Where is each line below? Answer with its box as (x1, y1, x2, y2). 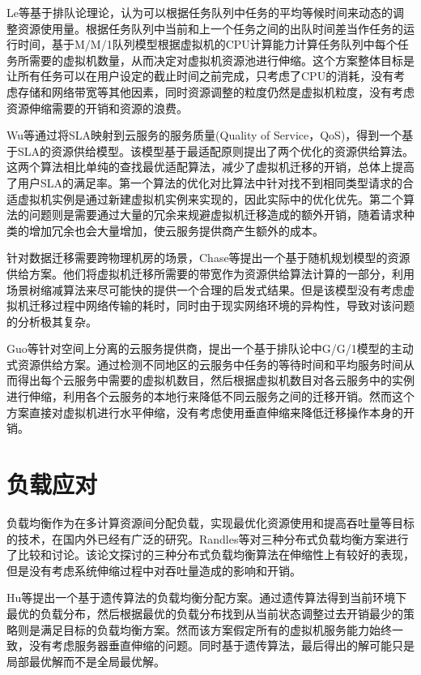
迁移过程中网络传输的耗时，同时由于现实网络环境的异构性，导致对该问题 (28, 297, 415, 314)
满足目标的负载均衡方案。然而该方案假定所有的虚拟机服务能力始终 (40, 621, 392, 638)
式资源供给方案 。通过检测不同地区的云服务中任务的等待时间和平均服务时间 (6, 355, 403, 372)
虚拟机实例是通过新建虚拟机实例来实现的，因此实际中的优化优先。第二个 (17, 190, 403, 207)
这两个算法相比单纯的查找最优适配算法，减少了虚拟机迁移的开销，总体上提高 (6, 158, 415, 175)
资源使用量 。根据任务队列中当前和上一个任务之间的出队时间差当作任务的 (17, 19, 403, 37)
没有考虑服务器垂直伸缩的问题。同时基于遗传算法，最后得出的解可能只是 (28, 637, 415, 654)
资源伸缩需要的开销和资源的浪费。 (6, 99, 188, 116)
